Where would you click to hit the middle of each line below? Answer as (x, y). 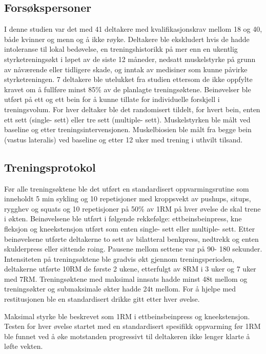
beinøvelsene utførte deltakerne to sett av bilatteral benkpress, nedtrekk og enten (131, 238)
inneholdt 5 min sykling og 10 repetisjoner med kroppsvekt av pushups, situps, (128, 199)
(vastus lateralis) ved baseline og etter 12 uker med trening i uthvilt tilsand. (124, 139)
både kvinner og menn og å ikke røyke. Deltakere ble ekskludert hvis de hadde (127, 39)
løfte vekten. (24, 346)
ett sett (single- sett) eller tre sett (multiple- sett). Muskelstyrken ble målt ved (127, 119)
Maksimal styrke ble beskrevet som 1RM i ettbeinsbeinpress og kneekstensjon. (127, 316)
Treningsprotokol (50, 167)
